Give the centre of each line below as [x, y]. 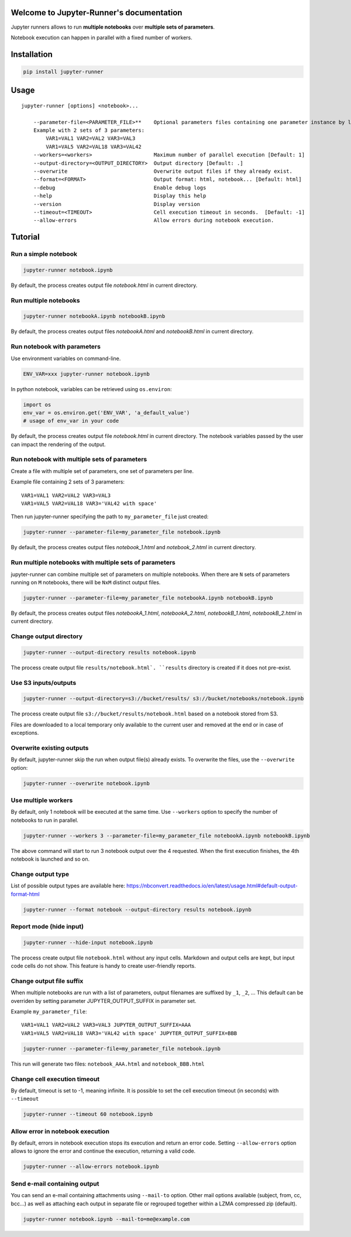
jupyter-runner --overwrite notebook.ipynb [87, 783]
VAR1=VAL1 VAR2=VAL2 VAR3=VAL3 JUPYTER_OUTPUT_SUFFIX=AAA [106, 1025]
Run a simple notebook [44, 254]
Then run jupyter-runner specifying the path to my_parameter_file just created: [110, 517]
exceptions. [25, 733]
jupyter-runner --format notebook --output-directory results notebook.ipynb [137, 909]
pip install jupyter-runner [63, 71]
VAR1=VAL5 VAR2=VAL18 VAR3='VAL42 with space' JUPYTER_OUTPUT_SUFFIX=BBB [129, 1033]
